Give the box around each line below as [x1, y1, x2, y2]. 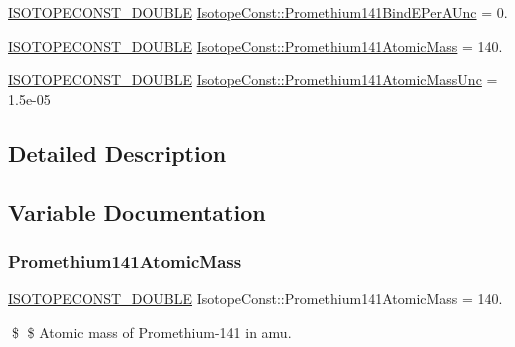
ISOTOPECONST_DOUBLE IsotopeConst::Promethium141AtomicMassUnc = [8, 69, 498, 90]
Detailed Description [8, 137, 227, 168]
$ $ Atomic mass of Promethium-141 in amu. [11, 321, 292, 342]
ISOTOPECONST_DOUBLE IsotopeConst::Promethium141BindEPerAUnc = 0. [8, 2, 508, 22]
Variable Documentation [8, 196, 266, 227]
